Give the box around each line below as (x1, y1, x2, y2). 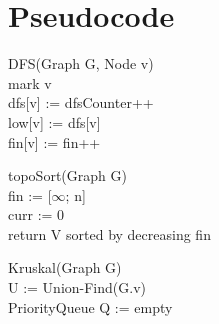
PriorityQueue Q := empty (8, 296, 173, 317)
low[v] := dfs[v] (8, 111, 101, 132)
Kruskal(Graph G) (8, 257, 122, 278)
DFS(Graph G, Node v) (8, 53, 154, 74)
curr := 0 (8, 204, 65, 225)
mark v (8, 72, 52, 93)
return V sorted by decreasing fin (8, 223, 211, 244)
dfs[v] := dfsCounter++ (8, 92, 154, 113)
